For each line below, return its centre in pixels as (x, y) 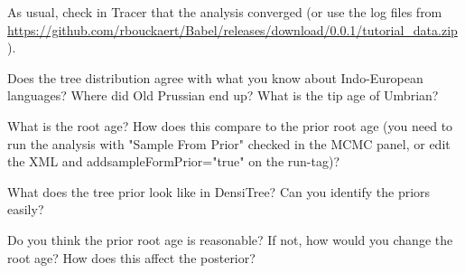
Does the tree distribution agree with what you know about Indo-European (215, 77)
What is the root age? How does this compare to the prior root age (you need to (230, 125)
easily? (26, 209)
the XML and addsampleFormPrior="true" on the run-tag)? (173, 161)
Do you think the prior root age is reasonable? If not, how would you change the (230, 239)
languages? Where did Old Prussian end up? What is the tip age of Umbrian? (223, 95)
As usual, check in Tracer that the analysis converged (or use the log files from (225, 12)
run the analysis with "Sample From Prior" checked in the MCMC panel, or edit (229, 143)
